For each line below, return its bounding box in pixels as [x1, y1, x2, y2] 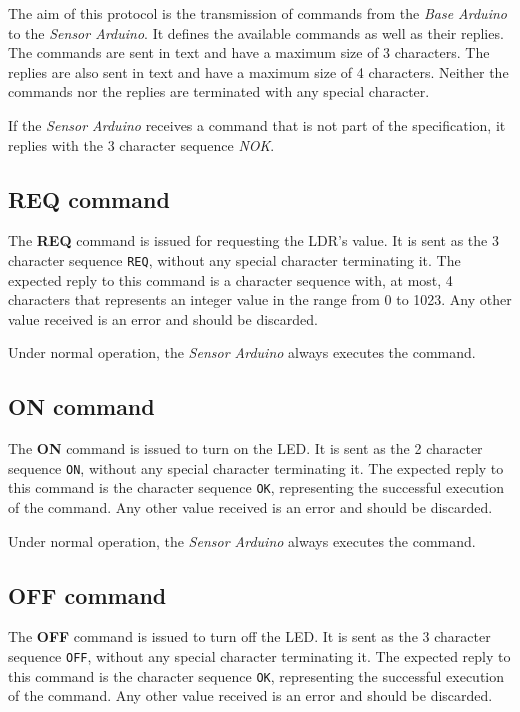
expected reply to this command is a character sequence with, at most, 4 [8, 269, 453, 290]
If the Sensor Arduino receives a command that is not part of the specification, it [8, 114, 506, 135]
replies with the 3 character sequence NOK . [8, 134, 275, 155]
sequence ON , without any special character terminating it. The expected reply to [8, 457, 504, 478]
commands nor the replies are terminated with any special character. [8, 81, 430, 102]
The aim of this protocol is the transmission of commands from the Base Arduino [8, 3, 507, 23]
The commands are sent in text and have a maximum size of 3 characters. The [8, 42, 490, 63]
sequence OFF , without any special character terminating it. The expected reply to [8, 646, 511, 667]
